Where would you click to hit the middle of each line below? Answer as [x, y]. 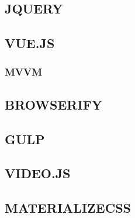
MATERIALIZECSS [68, 208]
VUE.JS [30, 43]
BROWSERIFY [54, 104]
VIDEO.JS [38, 173]
